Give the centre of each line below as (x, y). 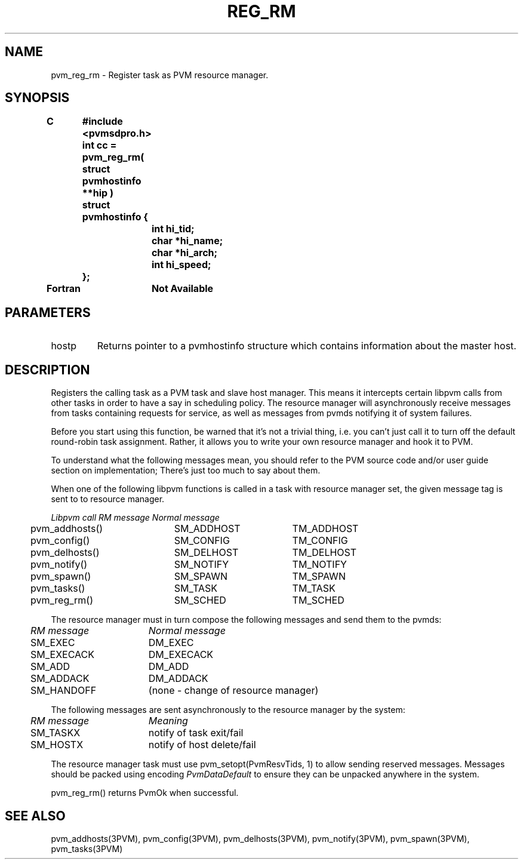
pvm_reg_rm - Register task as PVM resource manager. (160, 75)
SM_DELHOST (206, 553)
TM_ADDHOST (325, 529)
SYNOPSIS (37, 98)
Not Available (182, 289)
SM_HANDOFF (64, 691)
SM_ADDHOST (207, 529)
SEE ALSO (35, 816)
